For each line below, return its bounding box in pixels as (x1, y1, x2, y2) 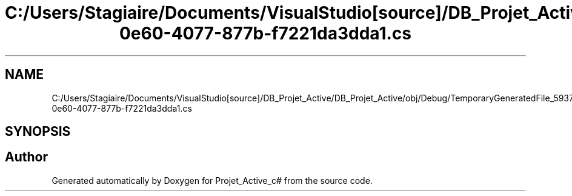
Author (5, 149, 48, 165)
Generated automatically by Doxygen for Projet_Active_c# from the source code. (52, 175, 373, 186)
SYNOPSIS (5, 124, 71, 140)
